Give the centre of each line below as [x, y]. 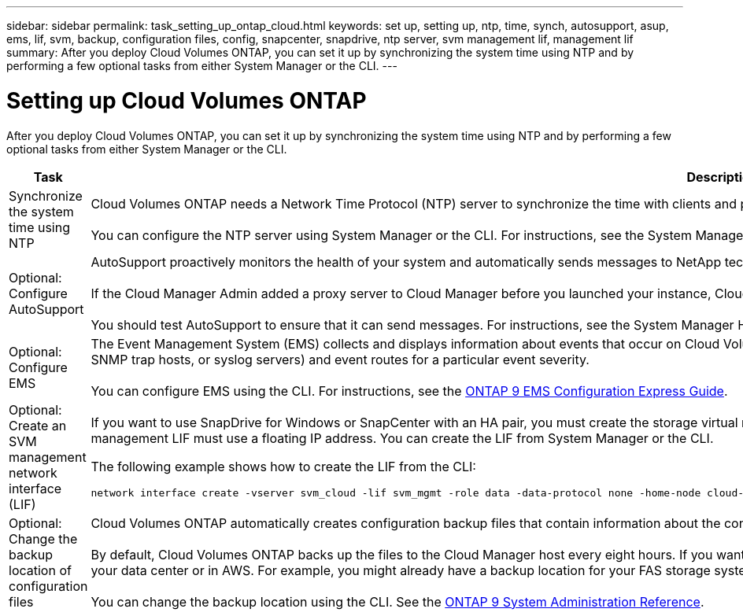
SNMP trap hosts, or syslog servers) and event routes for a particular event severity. [340, 359]
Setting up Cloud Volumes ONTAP [187, 100]
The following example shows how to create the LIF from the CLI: [283, 467]
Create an [38, 425]
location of [40, 570]
